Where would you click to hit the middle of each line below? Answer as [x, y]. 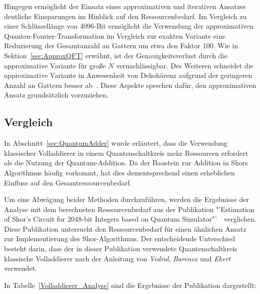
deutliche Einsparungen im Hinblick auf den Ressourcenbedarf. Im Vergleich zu [125, 16]
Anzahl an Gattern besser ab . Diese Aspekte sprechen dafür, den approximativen [130, 85]
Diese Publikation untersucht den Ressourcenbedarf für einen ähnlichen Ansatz [125, 228]
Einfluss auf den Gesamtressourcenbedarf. [68, 182]
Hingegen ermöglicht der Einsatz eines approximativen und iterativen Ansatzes [125, 6]
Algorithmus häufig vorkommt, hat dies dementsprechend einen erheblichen [119, 172]
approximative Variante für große [55, 65]
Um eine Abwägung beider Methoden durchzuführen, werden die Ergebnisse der [127, 199]
